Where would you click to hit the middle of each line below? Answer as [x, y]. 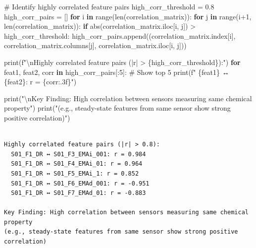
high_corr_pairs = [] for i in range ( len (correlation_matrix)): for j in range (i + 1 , [128, 16]
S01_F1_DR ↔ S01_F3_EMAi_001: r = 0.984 [78, 154]
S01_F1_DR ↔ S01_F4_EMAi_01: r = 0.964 [77, 164]
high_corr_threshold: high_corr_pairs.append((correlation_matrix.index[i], [120, 35]
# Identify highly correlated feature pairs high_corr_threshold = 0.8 [109, 6]
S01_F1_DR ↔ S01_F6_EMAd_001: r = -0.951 [80, 183]
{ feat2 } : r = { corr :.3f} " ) [40, 82]
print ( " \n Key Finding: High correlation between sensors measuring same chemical [128, 98]
